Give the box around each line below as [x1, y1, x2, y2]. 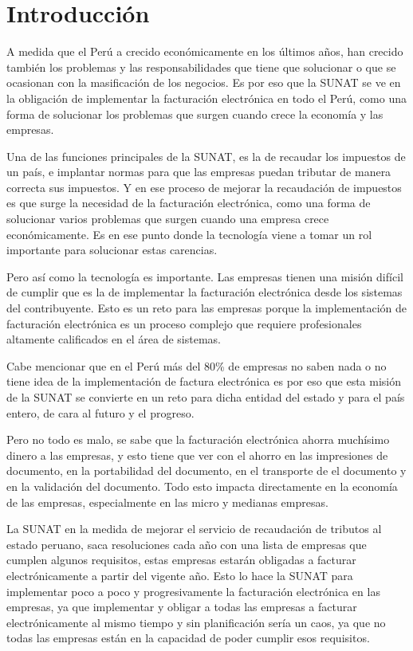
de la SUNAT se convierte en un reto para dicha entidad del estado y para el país [6, 389, 405, 405]
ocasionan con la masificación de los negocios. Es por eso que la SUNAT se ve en [6, 74, 401, 91]
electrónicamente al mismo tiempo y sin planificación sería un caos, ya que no [6, 614, 386, 630]
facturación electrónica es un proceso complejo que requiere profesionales [6, 315, 362, 331]
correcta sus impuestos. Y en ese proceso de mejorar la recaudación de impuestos [6, 178, 402, 195]
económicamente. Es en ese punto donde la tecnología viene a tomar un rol [6, 225, 372, 242]
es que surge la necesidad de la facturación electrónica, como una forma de [6, 194, 371, 211]
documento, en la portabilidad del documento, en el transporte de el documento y [6, 462, 407, 479]
